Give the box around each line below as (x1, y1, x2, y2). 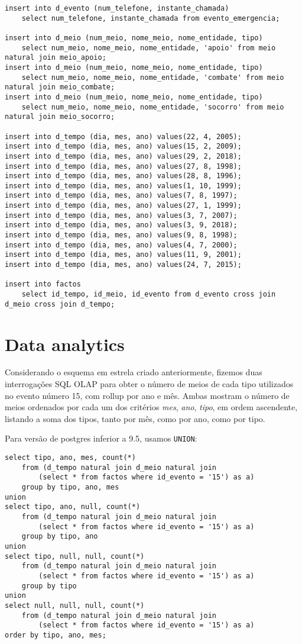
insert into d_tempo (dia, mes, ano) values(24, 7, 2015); (5, 260, 242, 269)
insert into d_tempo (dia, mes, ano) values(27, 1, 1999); (5, 201, 242, 210)
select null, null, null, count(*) (5, 601, 145, 610)
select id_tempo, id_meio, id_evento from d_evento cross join (21, 290, 276, 299)
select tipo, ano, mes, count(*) (5, 453, 136, 462)
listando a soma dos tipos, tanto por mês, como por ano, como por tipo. (5, 412, 265, 424)
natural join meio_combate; (5, 83, 115, 92)
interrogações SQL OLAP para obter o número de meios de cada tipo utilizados (5, 378, 294, 390)
